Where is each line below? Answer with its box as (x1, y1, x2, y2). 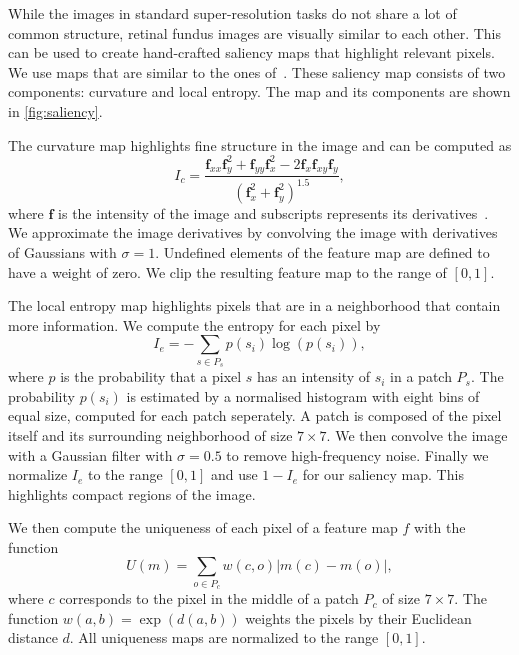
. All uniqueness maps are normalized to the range (69, 627, 379, 648)
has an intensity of (257, 366, 371, 387)
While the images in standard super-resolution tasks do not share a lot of (8, 3, 457, 23)
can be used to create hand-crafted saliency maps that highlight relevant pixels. (8, 42, 495, 63)
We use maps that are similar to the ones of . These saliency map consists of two (8, 61, 506, 82)
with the (414, 517, 466, 538)
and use (210, 464, 258, 485)
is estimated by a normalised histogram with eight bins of (126, 385, 480, 406)
